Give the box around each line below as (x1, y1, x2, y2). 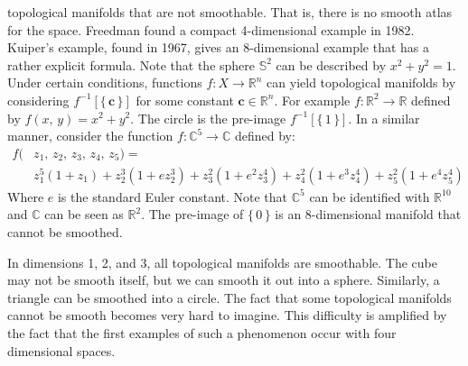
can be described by (276, 55, 387, 74)
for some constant (136, 90, 234, 109)
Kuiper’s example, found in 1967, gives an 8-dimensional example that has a (7, 38, 430, 57)
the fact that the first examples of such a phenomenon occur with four (7, 323, 397, 342)
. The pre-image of (141, 205, 244, 224)
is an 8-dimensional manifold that (275, 205, 462, 224)
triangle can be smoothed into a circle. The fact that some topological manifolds (7, 288, 452, 307)
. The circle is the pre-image (130, 108, 286, 127)
